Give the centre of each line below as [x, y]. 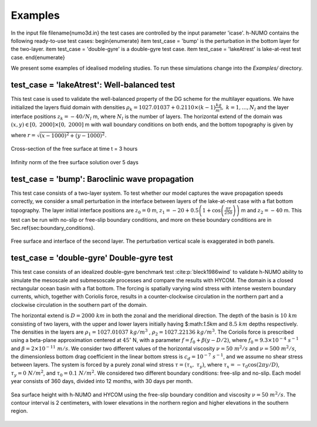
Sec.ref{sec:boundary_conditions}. [53, 228]
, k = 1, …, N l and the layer [255, 108]
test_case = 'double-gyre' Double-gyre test [92, 258]
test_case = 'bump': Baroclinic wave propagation [102, 179]
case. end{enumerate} [38, 57]
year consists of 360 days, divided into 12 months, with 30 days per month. [102, 381]
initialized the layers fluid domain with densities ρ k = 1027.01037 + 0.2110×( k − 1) [113, 108]
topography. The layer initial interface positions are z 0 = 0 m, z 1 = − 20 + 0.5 [105, 211]
